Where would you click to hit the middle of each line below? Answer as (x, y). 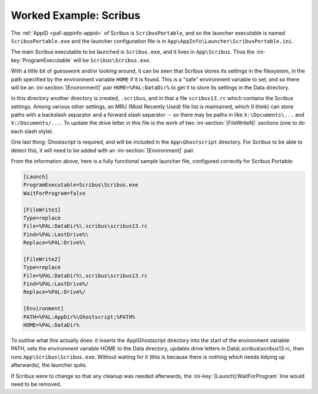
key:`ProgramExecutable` (42, 60)
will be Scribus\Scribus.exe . (112, 60)
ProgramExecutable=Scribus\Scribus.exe (81, 185)
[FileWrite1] (42, 210)
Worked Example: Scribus (76, 15)
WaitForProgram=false (54, 193)
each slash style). (32, 131)
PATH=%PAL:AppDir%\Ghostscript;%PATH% (79, 317)
